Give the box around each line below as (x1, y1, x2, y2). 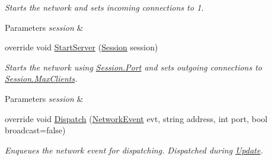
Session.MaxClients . (5, 72, 78, 85)
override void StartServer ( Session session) (5, 41, 158, 53)
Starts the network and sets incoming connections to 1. (5, 1, 204, 13)
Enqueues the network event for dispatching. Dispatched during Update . (5, 143, 263, 156)
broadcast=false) (5, 124, 66, 136)
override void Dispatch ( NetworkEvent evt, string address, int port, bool (5, 112, 268, 124)
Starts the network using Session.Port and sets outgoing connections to (5, 60, 263, 73)
